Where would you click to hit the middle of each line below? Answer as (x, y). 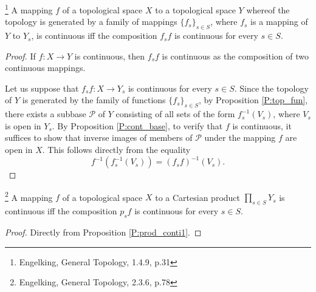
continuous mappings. (45, 68)
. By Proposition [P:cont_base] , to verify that (137, 125)
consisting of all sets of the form (175, 114)
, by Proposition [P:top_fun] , (253, 100)
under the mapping (240, 138)
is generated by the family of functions (94, 100)
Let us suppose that (42, 88)
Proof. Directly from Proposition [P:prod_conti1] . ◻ (103, 232)
